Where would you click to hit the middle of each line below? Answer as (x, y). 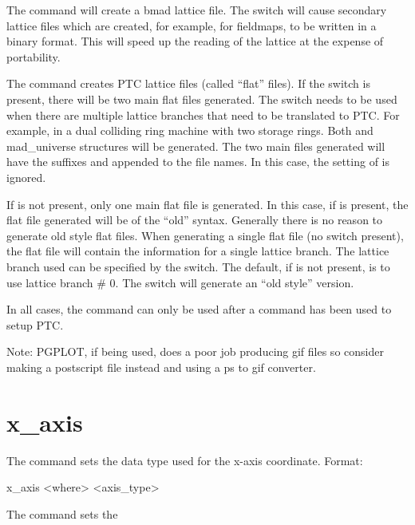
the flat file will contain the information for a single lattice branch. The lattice (198, 251)
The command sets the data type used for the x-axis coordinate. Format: (185, 460)
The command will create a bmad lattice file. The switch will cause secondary (197, 10)
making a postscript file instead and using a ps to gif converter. (161, 367)
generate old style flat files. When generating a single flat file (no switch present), (205, 235)
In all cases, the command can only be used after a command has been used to (199, 309)
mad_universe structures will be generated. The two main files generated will (196, 146)
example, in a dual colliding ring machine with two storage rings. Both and (190, 130)
